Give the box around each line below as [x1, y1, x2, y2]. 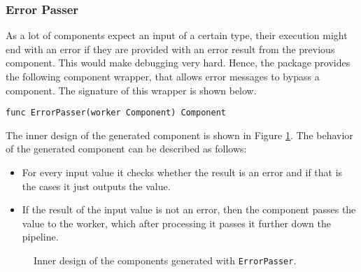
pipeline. [22, 229, 59, 244]
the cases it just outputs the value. [22, 178, 171, 193]
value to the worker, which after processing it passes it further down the [22, 215, 332, 230]
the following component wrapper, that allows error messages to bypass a [6, 69, 320, 83]
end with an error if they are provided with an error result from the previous [6, 41, 335, 56]
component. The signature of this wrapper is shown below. [6, 83, 257, 97]
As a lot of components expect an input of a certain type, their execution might [6, 28, 348, 43]
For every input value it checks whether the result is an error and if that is [22, 165, 343, 180]
